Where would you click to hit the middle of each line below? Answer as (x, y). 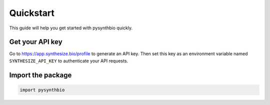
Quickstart (32, 13)
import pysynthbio (42, 90)
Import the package (40, 75)
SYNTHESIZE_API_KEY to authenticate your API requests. (69, 61)
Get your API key (36, 42)
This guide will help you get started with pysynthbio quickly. (71, 28)
